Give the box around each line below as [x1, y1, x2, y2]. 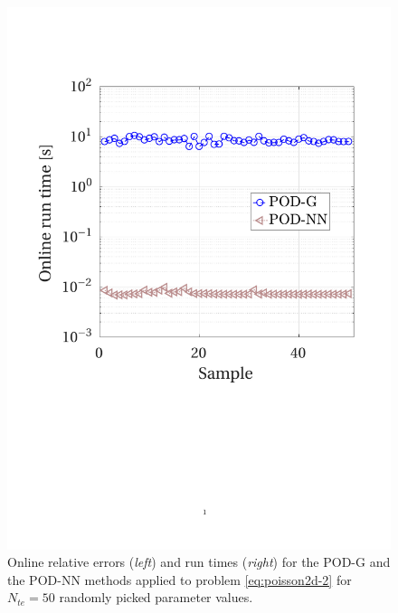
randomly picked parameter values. [59, 588, 253, 607]
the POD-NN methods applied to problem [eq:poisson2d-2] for [7, 570, 352, 589]
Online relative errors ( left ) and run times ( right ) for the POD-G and [7, 552, 391, 571]
